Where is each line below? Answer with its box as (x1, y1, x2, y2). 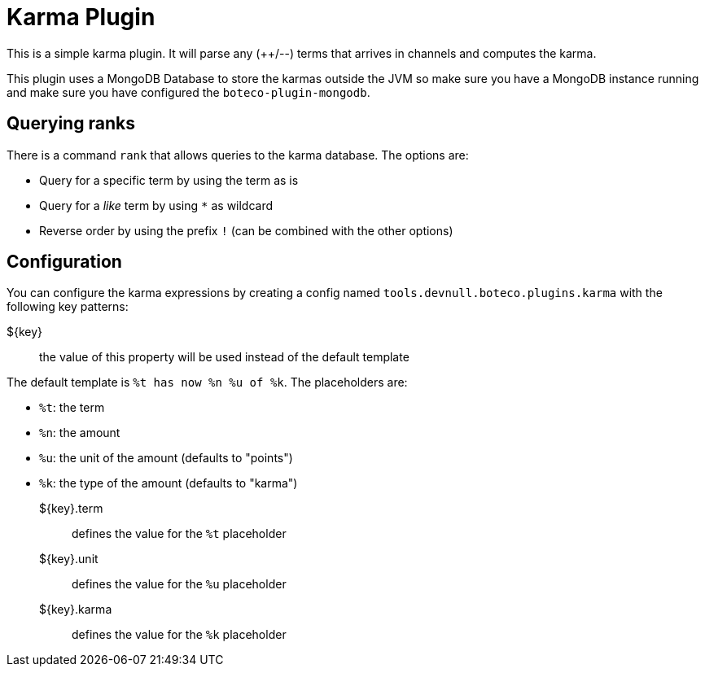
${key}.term (39, 501, 103, 516)
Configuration (7, 251, 122, 273)
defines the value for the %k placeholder (72, 627, 287, 642)
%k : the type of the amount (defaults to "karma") (39, 476, 298, 491)
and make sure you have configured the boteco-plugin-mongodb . (7, 85, 370, 99)
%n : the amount (39, 426, 120, 440)
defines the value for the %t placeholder (72, 527, 287, 541)
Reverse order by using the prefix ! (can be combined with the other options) (39, 223, 453, 238)
